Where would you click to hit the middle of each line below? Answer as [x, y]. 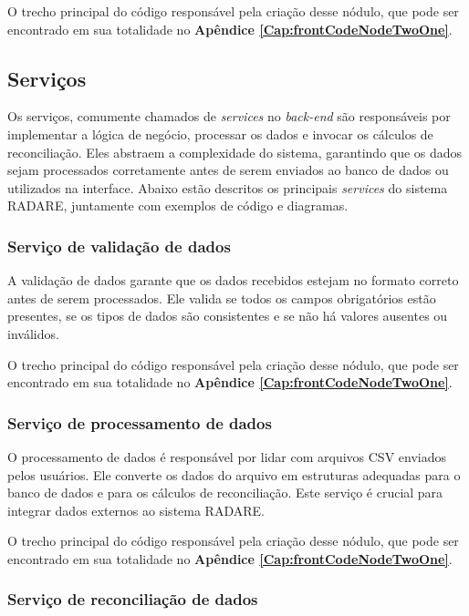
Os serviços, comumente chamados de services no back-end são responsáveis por [229, 116]
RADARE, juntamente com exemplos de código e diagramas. [178, 205]
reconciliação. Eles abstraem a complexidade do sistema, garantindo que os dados [235, 152]
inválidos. [33, 333]
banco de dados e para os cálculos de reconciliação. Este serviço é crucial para [225, 493]
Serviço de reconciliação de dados [133, 599]
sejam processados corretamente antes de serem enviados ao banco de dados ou [228, 170]
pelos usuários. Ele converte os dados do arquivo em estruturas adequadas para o [234, 474]
